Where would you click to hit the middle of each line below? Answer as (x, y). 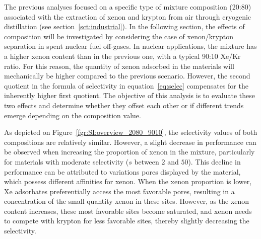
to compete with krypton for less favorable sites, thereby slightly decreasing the (127, 221)
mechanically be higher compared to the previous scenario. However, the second (127, 76)
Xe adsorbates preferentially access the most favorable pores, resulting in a (119, 191)
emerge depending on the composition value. (73, 115)
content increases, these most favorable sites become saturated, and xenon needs (128, 211)
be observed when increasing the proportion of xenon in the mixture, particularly (129, 152)
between (147, 161)
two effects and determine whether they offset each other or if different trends (124, 105)
